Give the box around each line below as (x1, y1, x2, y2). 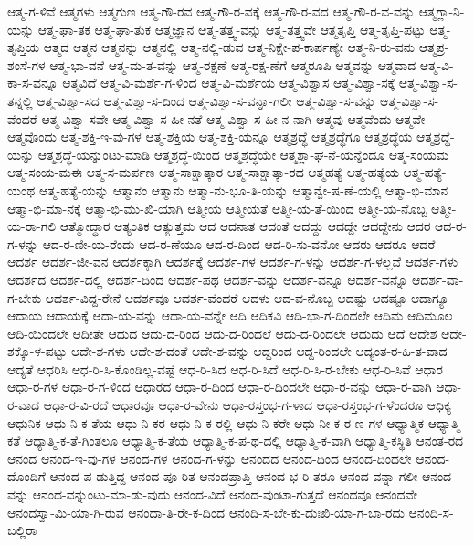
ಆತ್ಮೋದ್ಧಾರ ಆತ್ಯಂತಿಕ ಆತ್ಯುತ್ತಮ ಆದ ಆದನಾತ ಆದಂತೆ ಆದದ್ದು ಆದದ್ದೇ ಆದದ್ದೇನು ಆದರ (59, 216, 431, 236)
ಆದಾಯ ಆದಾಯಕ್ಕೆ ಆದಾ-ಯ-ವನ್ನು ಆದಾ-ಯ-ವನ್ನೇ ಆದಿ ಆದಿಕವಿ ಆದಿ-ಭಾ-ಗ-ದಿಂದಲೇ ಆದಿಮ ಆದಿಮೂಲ (7, 306, 453, 325)
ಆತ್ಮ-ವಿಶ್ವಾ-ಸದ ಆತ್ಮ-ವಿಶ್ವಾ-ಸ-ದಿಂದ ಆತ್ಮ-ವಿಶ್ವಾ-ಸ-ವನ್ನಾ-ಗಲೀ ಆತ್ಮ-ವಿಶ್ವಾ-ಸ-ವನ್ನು (37, 90, 376, 110)
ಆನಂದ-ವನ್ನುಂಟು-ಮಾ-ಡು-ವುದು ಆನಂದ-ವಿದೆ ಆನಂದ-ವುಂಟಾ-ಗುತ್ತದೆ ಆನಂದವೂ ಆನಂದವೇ (32, 485, 418, 504)
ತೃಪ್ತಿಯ (7, 37, 40, 57)
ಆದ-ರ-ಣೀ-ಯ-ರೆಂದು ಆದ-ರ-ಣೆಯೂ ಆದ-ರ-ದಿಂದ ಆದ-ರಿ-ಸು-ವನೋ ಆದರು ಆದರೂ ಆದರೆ (42, 234, 436, 253)
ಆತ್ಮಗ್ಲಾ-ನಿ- (418, 2, 465, 20)
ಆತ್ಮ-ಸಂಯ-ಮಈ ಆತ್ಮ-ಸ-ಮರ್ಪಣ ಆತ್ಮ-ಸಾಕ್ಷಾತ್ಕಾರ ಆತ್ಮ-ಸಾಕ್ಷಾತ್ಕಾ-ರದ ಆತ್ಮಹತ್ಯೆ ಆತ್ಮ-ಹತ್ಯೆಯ (7, 163, 399, 182)
